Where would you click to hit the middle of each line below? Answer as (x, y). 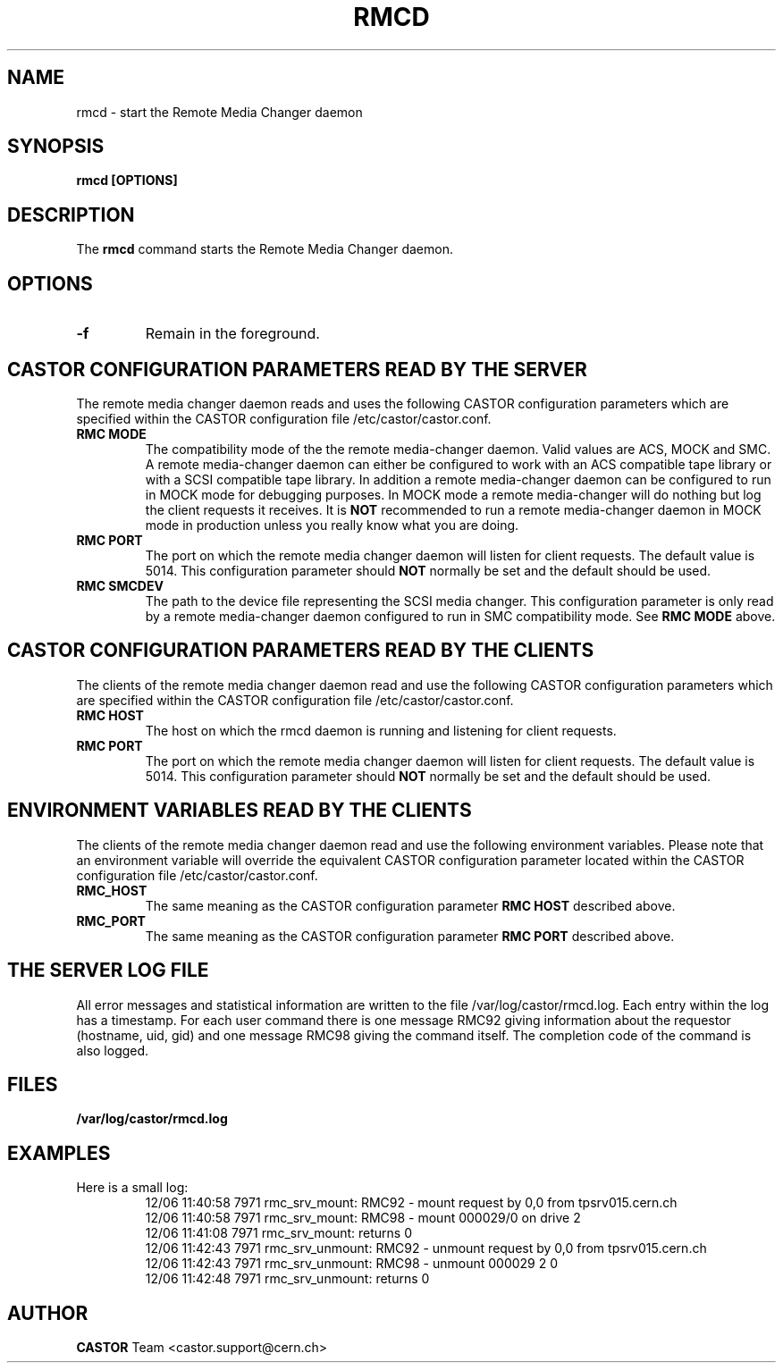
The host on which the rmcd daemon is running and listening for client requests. (381, 730)
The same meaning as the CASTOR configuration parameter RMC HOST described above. (410, 905)
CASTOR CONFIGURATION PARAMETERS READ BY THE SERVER (297, 369)
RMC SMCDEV (120, 585)
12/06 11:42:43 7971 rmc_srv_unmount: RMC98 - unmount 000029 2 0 (352, 1264)
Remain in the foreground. (232, 334)
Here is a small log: (132, 1188)
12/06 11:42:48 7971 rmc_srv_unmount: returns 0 (287, 1279)
